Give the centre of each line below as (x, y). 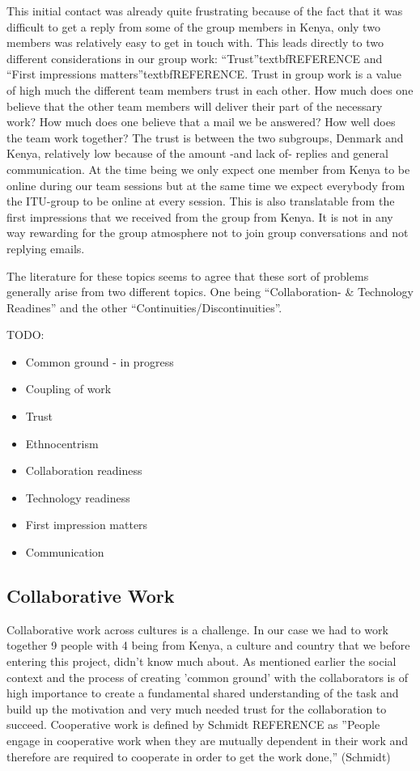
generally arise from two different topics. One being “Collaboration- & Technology (210, 292)
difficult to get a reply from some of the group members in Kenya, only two (193, 26)
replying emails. (46, 248)
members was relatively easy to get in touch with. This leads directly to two (195, 42)
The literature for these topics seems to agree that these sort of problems (188, 275)
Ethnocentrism (62, 443)
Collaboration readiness (84, 470)
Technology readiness (78, 497)
